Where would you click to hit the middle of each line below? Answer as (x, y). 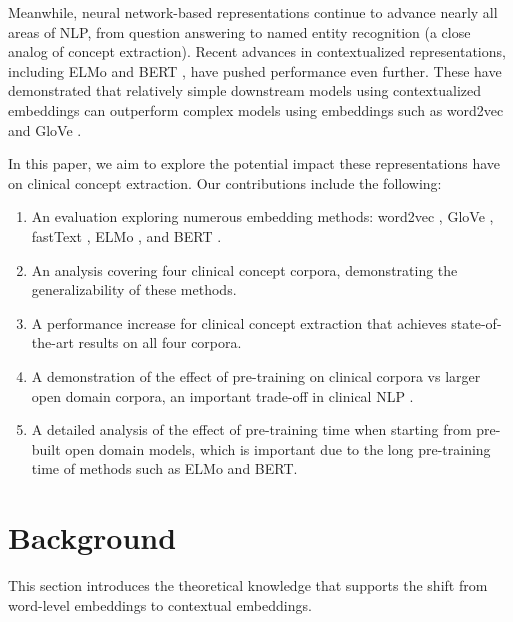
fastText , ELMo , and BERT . (126, 235)
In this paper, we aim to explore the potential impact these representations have (254, 163)
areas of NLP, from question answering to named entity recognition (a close (239, 31)
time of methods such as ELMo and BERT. (164, 468)
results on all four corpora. (160, 342)
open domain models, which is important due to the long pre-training (278, 448)
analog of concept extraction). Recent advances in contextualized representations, (257, 51)
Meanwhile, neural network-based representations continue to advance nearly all (253, 12)
